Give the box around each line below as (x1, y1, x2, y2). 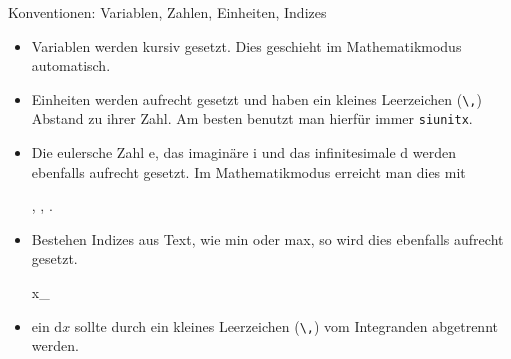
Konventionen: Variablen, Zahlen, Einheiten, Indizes (8, 2, 327, 22)
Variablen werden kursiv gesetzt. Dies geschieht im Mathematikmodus (31, 35, 462, 56)
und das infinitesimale (261, 142, 396, 163)
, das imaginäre (154, 142, 249, 163)
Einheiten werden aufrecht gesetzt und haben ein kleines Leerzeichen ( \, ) (31, 88, 482, 109)
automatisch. (31, 55, 111, 76)
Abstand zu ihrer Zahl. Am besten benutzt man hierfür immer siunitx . (31, 108, 473, 129)
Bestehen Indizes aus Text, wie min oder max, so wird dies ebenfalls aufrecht (31, 228, 504, 249)
